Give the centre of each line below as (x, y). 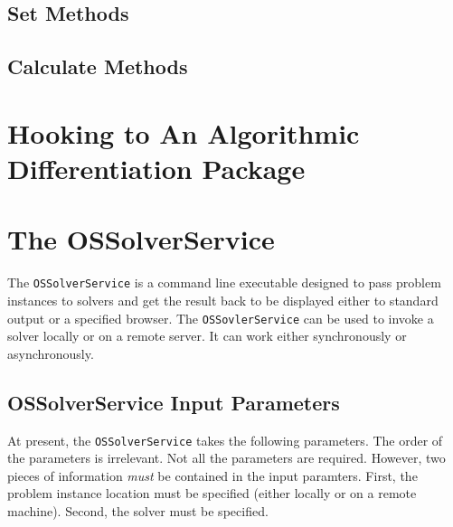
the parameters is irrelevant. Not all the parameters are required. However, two (226, 458)
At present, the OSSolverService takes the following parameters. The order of (225, 440)
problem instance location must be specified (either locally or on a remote (212, 493)
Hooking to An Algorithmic (184, 132)
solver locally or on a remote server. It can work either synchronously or (207, 336)
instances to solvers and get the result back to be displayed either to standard (223, 300)
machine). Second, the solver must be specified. (138, 510)
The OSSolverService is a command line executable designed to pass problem (224, 282)
